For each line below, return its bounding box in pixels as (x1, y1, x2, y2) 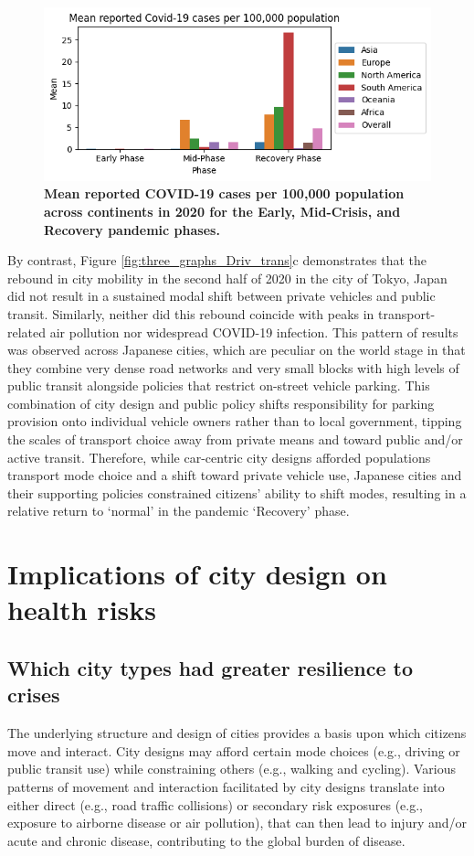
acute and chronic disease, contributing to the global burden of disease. (7, 830, 406, 850)
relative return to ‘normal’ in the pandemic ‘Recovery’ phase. (7, 501, 350, 520)
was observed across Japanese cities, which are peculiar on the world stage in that (7, 340, 466, 359)
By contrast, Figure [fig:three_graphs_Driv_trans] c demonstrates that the (7, 251, 427, 270)
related (7, 322, 47, 341)
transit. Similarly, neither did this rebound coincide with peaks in (7, 304, 374, 323)
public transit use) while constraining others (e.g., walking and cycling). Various (7, 759, 456, 778)
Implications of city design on (7, 555, 387, 593)
